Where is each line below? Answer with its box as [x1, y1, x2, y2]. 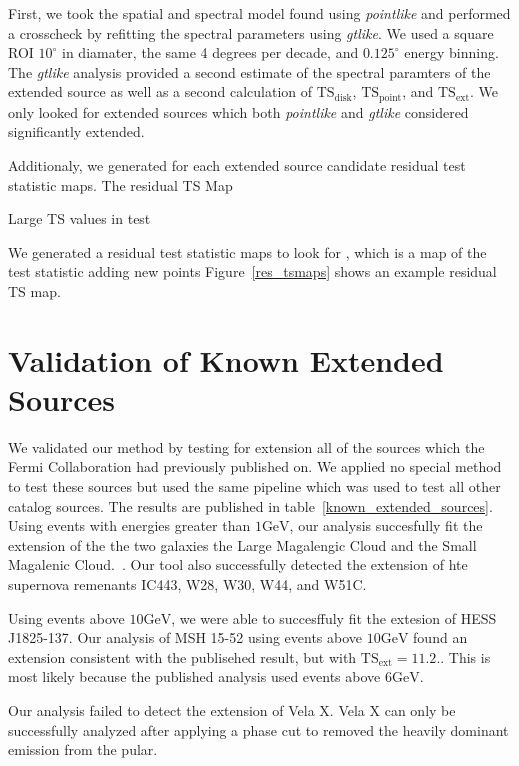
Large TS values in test [8, 208, 151, 229]
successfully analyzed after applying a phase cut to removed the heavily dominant [8, 719, 509, 740]
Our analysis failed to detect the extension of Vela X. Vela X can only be [8, 700, 456, 721]
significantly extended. [8, 121, 145, 142]
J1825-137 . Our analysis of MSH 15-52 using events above [8, 627, 363, 648]
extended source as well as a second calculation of [8, 81, 313, 102]
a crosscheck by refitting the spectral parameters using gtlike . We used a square [8, 22, 494, 43]
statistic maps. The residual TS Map [8, 174, 233, 195]
